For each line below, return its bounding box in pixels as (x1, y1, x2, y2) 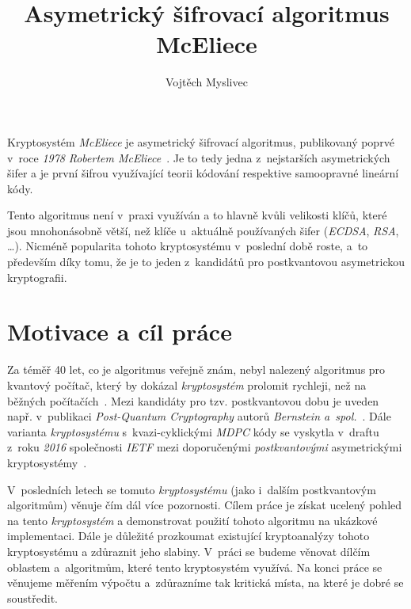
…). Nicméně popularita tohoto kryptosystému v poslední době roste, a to (7, 238, 368, 254)
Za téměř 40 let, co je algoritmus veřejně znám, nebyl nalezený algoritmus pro (7, 361, 386, 378)
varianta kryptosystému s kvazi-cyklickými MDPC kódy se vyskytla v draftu (7, 423, 379, 440)
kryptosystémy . (7, 454, 87, 470)
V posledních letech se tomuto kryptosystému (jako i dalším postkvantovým (7, 481, 376, 497)
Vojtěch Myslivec (166, 74, 248, 90)
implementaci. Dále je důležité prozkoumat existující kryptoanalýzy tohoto (7, 527, 370, 544)
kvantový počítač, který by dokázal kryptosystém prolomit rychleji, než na (7, 376, 367, 393)
